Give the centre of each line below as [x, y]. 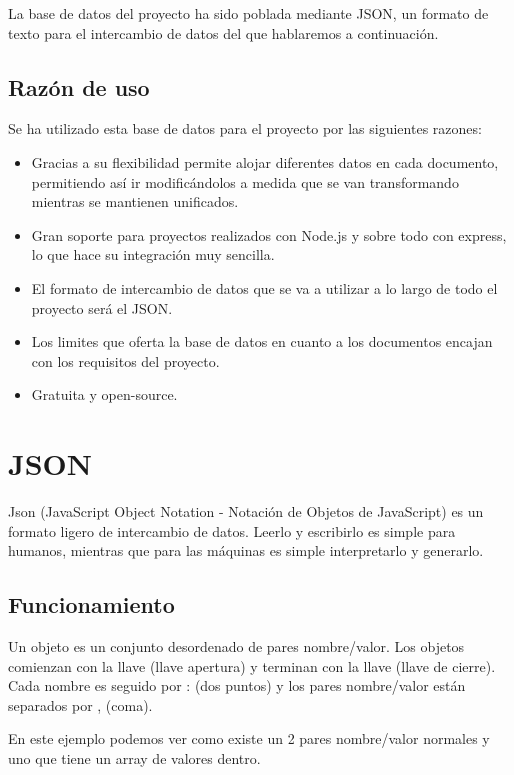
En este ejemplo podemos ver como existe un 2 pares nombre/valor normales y [249, 738]
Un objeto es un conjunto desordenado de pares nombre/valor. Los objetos [236, 646]
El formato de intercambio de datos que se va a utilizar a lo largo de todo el [264, 287]
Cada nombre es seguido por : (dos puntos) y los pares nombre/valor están [237, 685]
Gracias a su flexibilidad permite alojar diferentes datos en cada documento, [265, 161]
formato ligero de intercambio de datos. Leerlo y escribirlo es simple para [232, 530]
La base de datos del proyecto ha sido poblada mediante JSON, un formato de [248, 13]
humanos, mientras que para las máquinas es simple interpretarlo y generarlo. [246, 550]
